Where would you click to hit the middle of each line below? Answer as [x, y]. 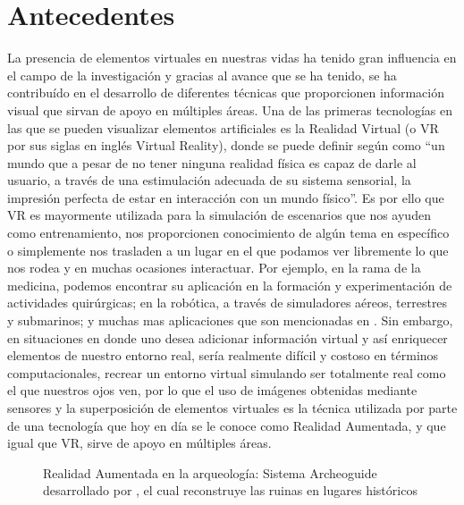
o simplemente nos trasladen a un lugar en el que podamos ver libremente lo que [228, 250]
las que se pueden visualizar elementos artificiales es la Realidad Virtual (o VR [223, 127]
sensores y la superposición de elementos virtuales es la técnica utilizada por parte [232, 408]
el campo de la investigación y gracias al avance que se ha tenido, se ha [202, 75]
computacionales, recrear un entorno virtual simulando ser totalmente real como [227, 372]
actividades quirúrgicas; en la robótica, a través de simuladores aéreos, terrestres [228, 303]
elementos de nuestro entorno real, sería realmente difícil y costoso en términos [223, 355]
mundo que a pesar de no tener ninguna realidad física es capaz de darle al [212, 162]
